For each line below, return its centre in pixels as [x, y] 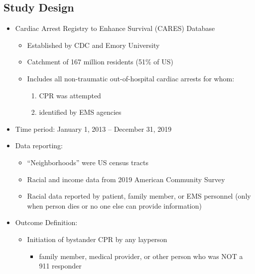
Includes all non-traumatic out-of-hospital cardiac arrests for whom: [131, 78]
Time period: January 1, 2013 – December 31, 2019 [93, 129]
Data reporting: [39, 145]
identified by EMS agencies [80, 112]
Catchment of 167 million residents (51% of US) [100, 62]
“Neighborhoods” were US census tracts [88, 162]
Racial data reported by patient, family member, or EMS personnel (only [139, 196]
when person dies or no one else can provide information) [114, 205]
